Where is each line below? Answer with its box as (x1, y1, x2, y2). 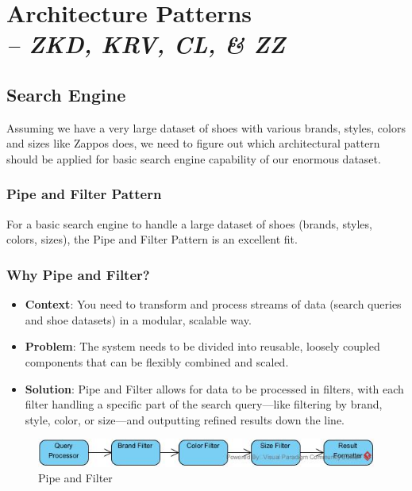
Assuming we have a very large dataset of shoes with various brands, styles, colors (6, 119, 406, 136)
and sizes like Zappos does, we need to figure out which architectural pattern (6, 135, 380, 152)
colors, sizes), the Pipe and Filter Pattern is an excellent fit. (6, 231, 298, 247)
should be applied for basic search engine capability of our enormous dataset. (6, 150, 381, 167)
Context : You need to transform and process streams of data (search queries (25, 296, 402, 313)
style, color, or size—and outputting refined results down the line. (25, 411, 345, 428)
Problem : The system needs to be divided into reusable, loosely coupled (25, 338, 380, 355)
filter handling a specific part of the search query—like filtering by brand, (25, 396, 383, 412)
